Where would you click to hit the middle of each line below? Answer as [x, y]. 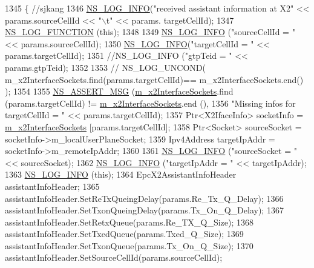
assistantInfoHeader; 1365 [52, 186]
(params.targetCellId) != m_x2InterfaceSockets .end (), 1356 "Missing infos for [150, 103]
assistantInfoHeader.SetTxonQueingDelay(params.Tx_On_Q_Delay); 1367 [144, 210]
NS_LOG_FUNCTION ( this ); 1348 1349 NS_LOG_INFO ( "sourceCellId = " [150, 32]
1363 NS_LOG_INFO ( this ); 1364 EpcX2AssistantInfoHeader [121, 174]
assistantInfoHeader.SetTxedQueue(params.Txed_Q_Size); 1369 [124, 234]
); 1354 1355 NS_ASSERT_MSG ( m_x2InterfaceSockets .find [119, 91]
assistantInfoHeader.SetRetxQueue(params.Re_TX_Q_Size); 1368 [129, 222]
